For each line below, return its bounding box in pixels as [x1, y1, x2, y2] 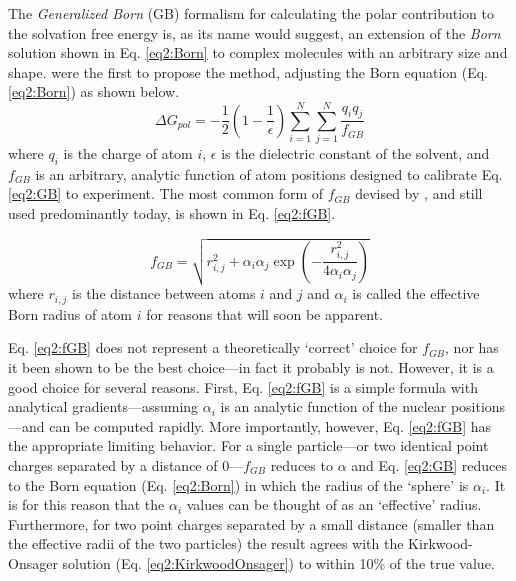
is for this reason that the [8, 494, 165, 515]
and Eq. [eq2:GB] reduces [351, 454, 508, 475]
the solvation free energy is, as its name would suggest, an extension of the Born [8, 22, 501, 43]
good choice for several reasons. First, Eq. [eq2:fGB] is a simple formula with [8, 376, 478, 397]
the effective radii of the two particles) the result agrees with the [8, 533, 404, 554]
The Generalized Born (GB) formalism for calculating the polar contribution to [8, 3, 494, 23]
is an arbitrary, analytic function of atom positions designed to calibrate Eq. [35, 163, 503, 184]
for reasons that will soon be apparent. [146, 303, 384, 324]
